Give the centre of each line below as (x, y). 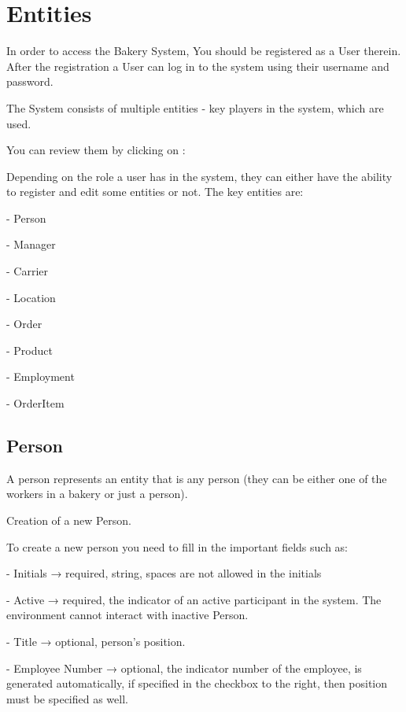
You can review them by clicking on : (96, 150)
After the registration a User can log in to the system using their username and (198, 66)
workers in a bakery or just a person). (97, 494)
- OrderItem (35, 403)
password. (30, 81)
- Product (30, 350)
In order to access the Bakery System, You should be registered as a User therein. (204, 51)
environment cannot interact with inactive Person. (127, 615)
